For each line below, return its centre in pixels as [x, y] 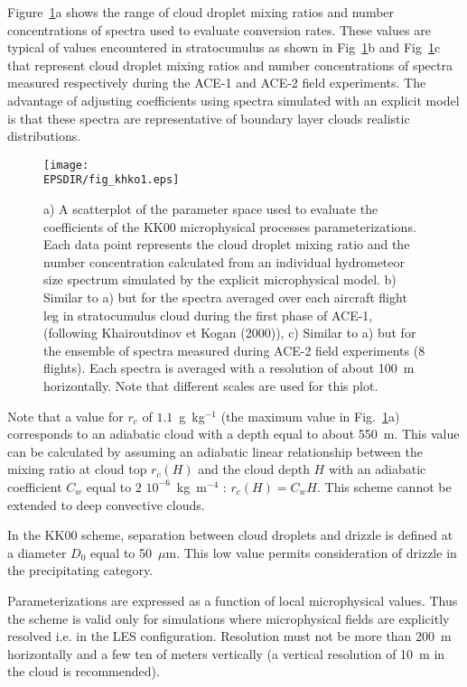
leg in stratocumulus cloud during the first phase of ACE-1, [208, 315]
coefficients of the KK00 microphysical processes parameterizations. [230, 226]
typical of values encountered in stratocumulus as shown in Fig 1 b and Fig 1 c [224, 47]
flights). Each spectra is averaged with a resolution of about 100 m [229, 368]
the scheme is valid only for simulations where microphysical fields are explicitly [229, 618]
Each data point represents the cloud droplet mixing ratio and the [227, 244]
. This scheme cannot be [384, 486]
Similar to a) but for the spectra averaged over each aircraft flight [225, 297]
